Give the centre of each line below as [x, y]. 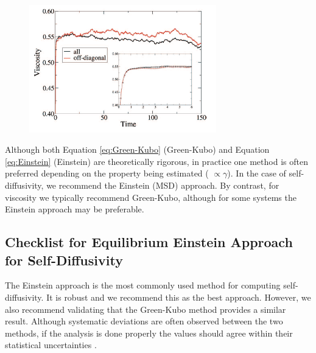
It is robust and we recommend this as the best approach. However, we [179, 297]
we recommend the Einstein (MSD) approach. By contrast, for [163, 185]
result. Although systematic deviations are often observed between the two [144, 321]
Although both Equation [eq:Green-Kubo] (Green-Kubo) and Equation [137, 149]
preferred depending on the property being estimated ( [107, 173]
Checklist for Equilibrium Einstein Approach [149, 242]
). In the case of [257, 173]
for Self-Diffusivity [64, 260]
